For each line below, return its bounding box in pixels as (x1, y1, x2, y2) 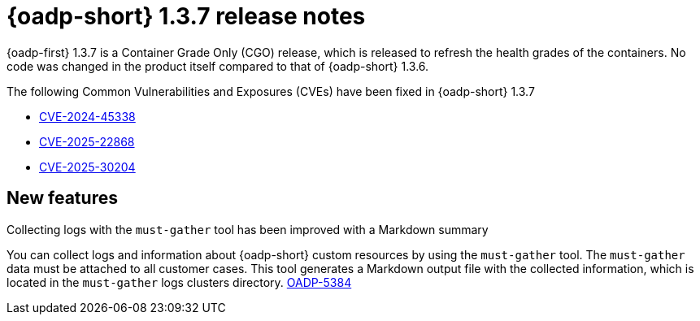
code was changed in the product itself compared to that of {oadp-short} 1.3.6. (7, 59, 429, 73)
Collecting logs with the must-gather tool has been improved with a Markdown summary (7, 222, 489, 236)
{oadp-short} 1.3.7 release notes (7, 2, 366, 30)
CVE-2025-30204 (39, 159, 136, 174)
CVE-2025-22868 (39, 134, 135, 149)
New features (7, 188, 118, 209)
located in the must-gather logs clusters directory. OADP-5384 (7, 275, 352, 289)
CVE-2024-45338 (39, 109, 136, 124)
